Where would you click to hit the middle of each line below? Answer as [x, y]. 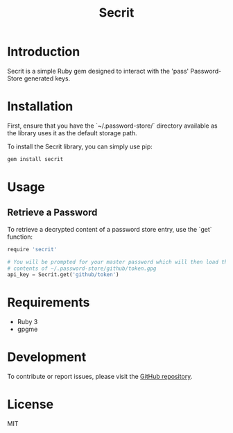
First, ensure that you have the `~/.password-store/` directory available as [112, 126]
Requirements [49, 303]
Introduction [44, 52]
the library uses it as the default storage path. [72, 133]
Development [47, 357]
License [31, 405]
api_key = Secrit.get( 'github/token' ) [63, 275]
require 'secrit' [32, 249]
